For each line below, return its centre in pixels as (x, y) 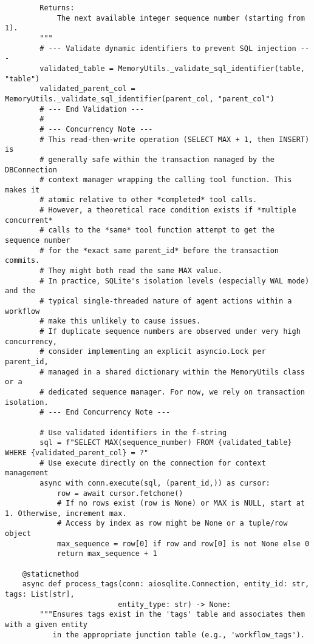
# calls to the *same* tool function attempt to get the (157, 230)
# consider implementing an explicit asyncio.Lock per (153, 352)
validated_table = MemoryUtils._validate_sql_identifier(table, (172, 68)
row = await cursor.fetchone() (120, 493)
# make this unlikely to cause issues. (120, 321)
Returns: (57, 8)
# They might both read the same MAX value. (131, 271)
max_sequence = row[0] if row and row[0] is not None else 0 (183, 544)
